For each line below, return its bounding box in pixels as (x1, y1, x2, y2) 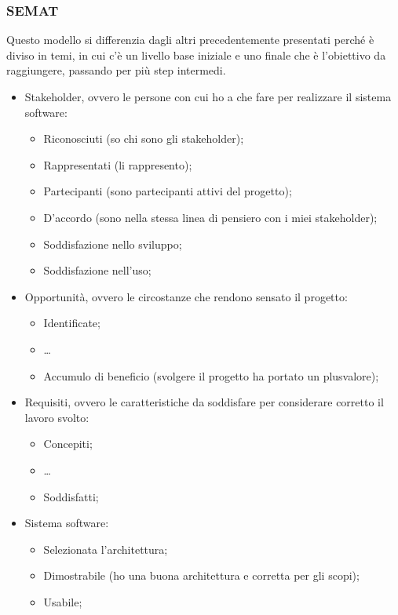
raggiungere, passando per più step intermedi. (6, 62, 226, 78)
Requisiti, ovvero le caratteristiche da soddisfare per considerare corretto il (24, 394, 384, 410)
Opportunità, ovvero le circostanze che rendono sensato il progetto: (24, 288, 348, 304)
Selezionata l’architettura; (43, 540, 168, 557)
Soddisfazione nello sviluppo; (43, 235, 182, 252)
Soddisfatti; (43, 488, 99, 504)
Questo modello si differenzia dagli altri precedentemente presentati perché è (6, 31, 374, 48)
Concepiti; (43, 435, 93, 452)
